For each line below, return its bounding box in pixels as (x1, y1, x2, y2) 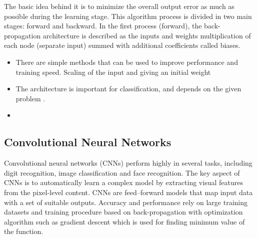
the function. (4, 226, 43, 237)
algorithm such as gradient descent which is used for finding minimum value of (4, 216, 245, 227)
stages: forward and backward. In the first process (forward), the (4, 20, 202, 31)
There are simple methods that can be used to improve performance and (15, 56, 238, 67)
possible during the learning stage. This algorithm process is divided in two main (4, 10, 252, 21)
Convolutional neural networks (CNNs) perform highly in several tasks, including (4, 158, 252, 168)
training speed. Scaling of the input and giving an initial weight (15, 66, 211, 77)
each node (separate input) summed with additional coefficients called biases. (4, 40, 240, 50)
